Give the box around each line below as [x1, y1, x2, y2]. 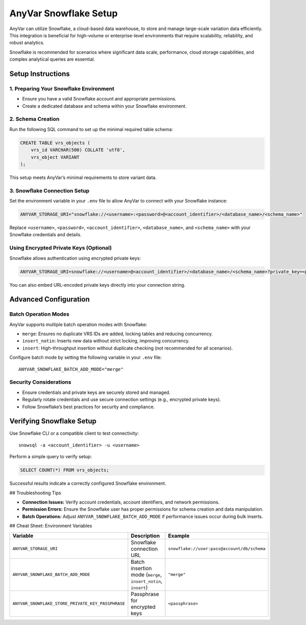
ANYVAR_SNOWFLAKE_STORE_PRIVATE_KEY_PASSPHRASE [12, 601, 125, 607]
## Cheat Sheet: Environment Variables [9, 523, 92, 529]
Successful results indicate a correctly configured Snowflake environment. [9, 480, 167, 487]
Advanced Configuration [9, 295, 90, 304]
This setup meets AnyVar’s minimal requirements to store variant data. [9, 174, 157, 181]
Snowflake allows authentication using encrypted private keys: [9, 255, 141, 261]
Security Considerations [9, 379, 71, 386]
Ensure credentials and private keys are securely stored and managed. [22, 389, 171, 395]
